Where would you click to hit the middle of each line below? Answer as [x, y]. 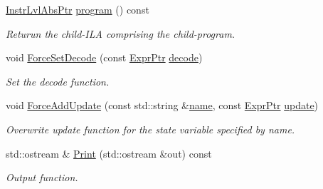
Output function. [42, 177]
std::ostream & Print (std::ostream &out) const [109, 153]
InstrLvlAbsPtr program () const [78, 9]
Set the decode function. [58, 81]
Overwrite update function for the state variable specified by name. [150, 129]
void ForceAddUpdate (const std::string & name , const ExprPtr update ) [162, 105]
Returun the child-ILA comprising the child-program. [121, 33]
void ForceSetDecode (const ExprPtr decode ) [104, 57]
